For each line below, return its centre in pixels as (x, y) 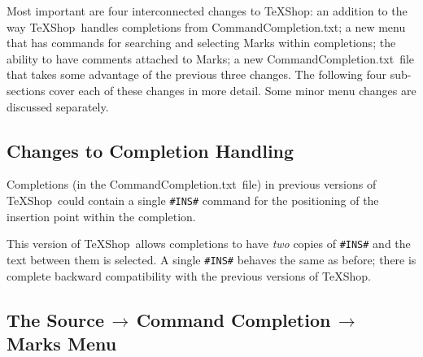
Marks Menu (62, 343)
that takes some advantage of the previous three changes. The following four (197, 74)
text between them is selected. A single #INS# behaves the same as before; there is (211, 259)
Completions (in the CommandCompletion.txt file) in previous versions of (192, 184)
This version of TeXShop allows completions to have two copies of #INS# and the (209, 244)
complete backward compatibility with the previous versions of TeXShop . (189, 275)
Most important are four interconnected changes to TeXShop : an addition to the (207, 11)
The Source (56, 319)
